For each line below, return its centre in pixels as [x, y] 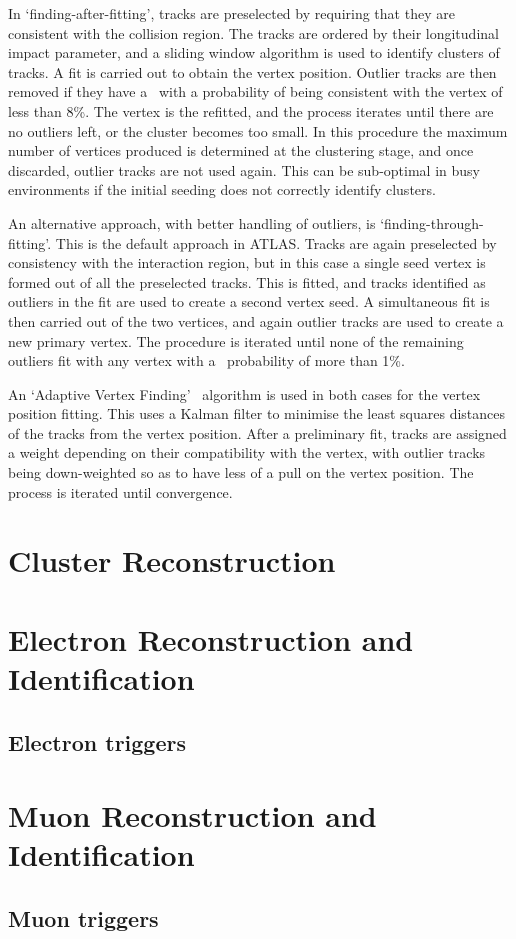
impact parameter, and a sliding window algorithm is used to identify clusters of [254, 52]
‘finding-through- [432, 222]
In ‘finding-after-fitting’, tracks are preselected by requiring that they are [231, 13]
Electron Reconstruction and [211, 638]
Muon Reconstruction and [192, 815]
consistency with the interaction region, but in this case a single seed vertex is [247, 262]
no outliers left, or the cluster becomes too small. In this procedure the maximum [258, 130]
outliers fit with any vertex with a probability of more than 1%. [206, 360]
